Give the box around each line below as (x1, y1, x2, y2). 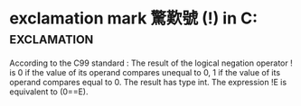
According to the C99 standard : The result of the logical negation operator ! (9, 57, 293, 68)
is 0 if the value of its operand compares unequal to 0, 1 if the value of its (9, 66, 281, 77)
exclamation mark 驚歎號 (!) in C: (9, 8, 259, 29)
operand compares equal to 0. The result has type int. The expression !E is (9, 76, 287, 87)
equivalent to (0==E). (9, 86, 89, 97)
